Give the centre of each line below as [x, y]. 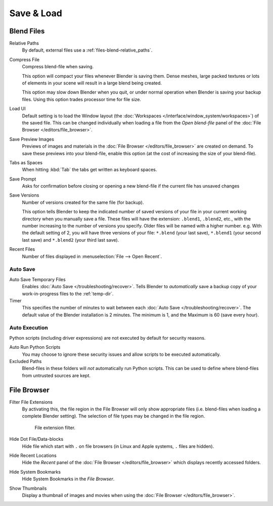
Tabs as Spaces [26, 162]
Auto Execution [29, 328]
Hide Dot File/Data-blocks [36, 439]
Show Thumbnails [28, 488]
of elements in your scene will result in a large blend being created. [92, 83]
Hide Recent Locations [33, 455]
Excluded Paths [26, 361]
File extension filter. [55, 428]
